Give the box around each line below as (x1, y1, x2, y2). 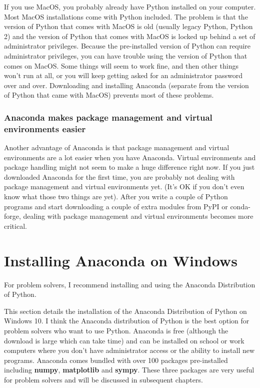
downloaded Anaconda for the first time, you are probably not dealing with (4, 171, 235, 182)
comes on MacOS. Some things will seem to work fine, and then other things (4, 60, 238, 71)
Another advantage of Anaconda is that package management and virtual (4, 142, 229, 153)
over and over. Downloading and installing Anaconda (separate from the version (4, 80, 249, 90)
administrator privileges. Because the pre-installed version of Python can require (4, 41, 251, 51)
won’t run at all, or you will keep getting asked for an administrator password (4, 70, 242, 81)
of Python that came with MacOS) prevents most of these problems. (4, 90, 214, 100)
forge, (4, 211, 21, 221)
